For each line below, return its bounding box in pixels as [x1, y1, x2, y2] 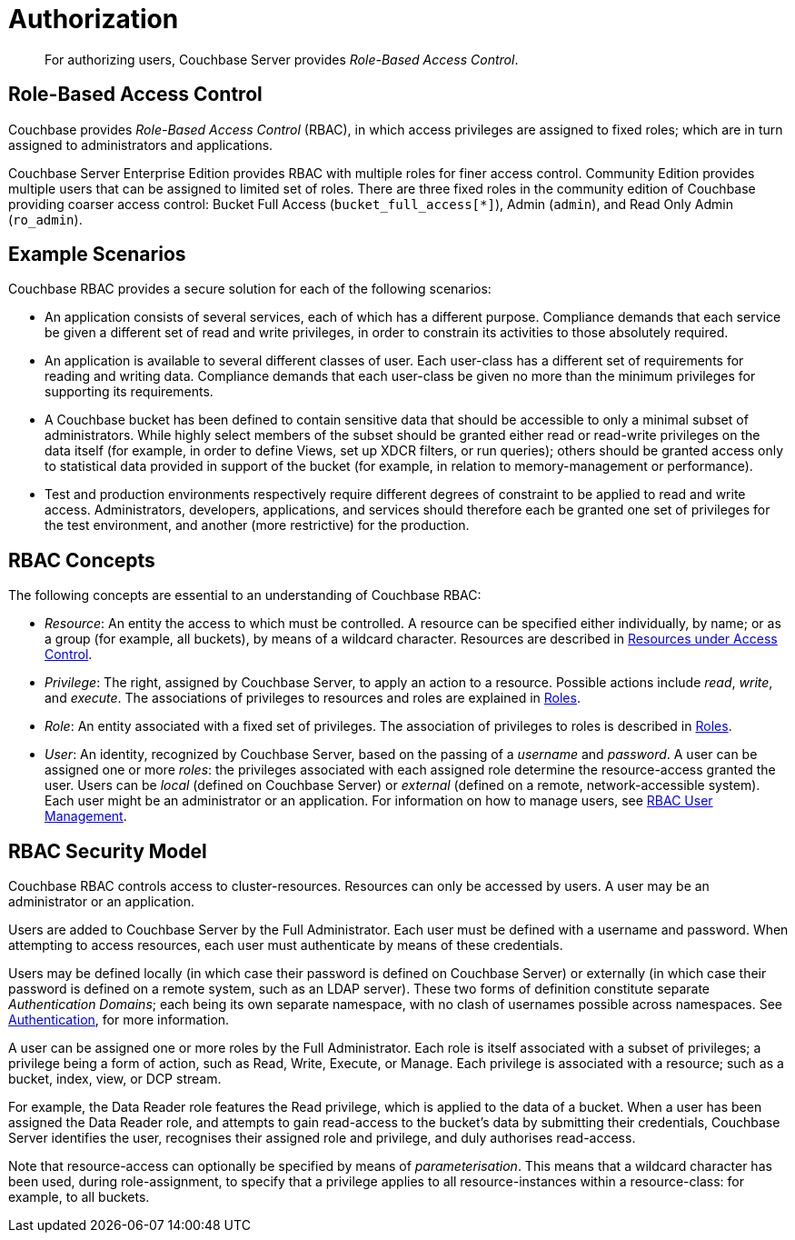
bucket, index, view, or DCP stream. [8, 1071, 222, 1087]
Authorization [8, 4, 179, 35]
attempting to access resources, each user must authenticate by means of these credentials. [8, 937, 563, 954]
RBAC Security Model [8, 839, 207, 863]
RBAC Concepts [8, 548, 155, 572]
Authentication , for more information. [8, 1012, 230, 1028]
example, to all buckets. [8, 1189, 150, 1205]
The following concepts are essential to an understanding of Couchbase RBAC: [8, 587, 482, 604]
